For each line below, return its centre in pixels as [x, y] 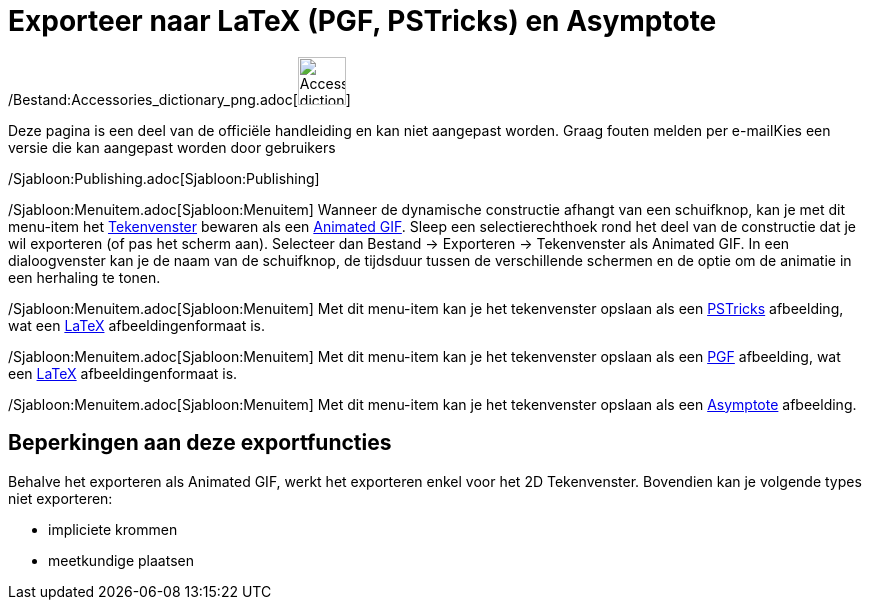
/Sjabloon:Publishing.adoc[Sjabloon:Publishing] [164, 178]
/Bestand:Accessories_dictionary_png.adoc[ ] [179, 99]
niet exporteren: [60, 498]
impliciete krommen [113, 529]
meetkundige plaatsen [121, 560]
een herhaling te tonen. [84, 277]
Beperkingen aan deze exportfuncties [200, 443]
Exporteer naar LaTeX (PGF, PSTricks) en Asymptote [362, 21]
